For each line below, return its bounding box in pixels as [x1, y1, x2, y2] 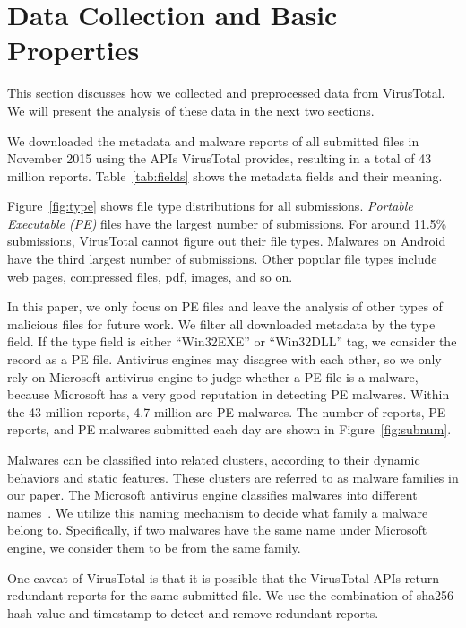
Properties [7, 31, 140, 68]
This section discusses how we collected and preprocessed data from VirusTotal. [7, 83, 445, 102]
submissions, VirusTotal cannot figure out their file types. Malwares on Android [7, 231, 446, 250]
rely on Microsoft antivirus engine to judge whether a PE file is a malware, [7, 367, 419, 386]
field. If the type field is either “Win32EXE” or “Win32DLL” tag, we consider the [7, 332, 457, 351]
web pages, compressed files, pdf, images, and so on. [7, 266, 293, 285]
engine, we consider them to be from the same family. [7, 537, 301, 556]
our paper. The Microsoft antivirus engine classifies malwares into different [7, 485, 418, 504]
